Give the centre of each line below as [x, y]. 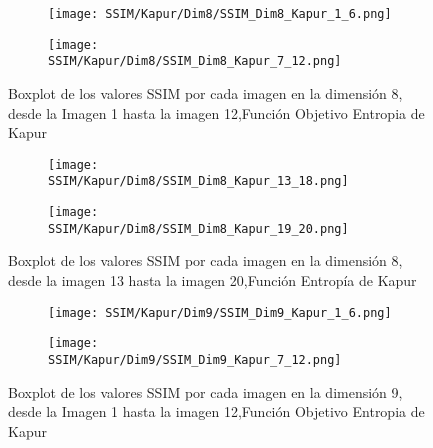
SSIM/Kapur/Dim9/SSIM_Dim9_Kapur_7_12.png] [195, 359]
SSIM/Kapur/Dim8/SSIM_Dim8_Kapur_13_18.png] [198, 181]
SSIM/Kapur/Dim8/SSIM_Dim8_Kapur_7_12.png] [195, 61]
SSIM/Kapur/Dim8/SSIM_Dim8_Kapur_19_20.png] [198, 228]
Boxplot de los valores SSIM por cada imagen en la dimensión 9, [205, 391]
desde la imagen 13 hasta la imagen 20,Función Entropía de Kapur [212, 279]
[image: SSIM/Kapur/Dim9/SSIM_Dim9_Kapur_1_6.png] [220, 312]
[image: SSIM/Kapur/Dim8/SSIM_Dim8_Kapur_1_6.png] [220, 14]
